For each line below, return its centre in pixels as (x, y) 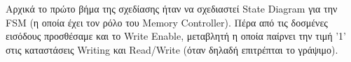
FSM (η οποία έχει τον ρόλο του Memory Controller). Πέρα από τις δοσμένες (167, 22)
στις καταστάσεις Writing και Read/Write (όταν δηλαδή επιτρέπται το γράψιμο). (172, 49)
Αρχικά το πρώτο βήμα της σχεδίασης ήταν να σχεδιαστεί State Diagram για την (172, 8)
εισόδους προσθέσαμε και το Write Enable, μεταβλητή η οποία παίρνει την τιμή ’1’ (176, 36)
